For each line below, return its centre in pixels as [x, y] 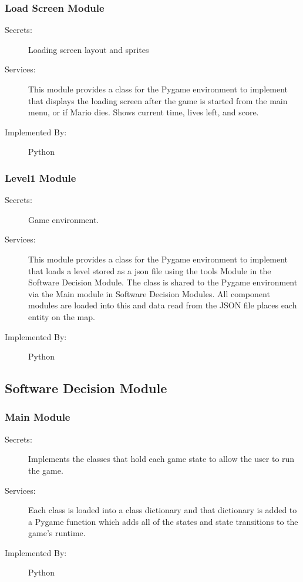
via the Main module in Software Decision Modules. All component [149, 293]
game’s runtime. [57, 533]
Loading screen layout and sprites [89, 49]
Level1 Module [41, 177]
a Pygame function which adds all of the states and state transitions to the [163, 521]
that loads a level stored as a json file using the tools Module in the [150, 270]
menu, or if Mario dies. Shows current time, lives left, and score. [144, 112]
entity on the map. [62, 316]
